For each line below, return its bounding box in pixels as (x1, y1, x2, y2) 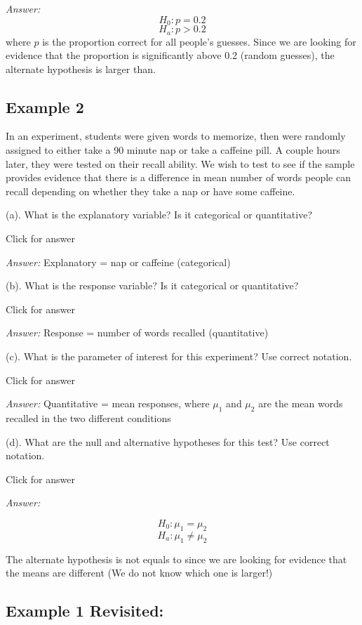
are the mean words (258, 396, 343, 411)
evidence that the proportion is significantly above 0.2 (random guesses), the (6, 48, 335, 63)
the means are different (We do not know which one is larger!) (6, 565, 273, 580)
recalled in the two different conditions (6, 411, 171, 425)
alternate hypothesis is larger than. (6, 61, 156, 76)
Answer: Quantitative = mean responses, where (6, 396, 210, 411)
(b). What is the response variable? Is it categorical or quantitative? (6, 278, 299, 293)
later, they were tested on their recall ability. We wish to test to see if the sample (6, 156, 355, 171)
